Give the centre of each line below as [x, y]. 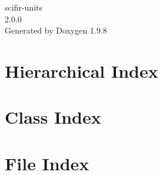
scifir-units [24, 7]
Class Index [53, 117]
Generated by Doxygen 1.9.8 [56, 30]
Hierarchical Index [81, 70]
